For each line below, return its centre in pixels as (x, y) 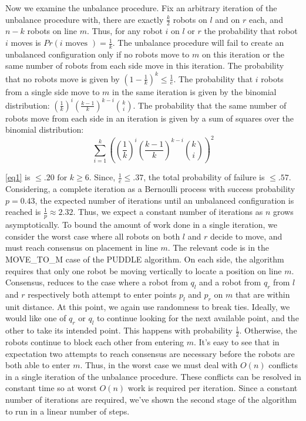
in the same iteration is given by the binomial (194, 91)
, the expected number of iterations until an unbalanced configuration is (164, 200)
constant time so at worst (51, 388)
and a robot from (230, 282)
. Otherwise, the (268, 330)
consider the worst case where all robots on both (93, 236)
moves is (26, 43)
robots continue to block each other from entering (95, 342)
